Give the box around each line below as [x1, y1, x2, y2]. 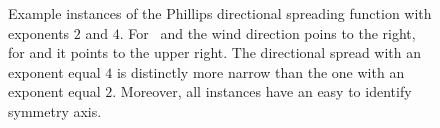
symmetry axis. [8, 100, 102, 121]
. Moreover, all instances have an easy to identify [112, 81, 412, 102]
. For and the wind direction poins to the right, [119, 22, 416, 43]
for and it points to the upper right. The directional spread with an [8, 42, 422, 63]
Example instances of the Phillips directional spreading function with [8, 3, 432, 23]
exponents [8, 22, 70, 43]
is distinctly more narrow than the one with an [116, 61, 405, 82]
